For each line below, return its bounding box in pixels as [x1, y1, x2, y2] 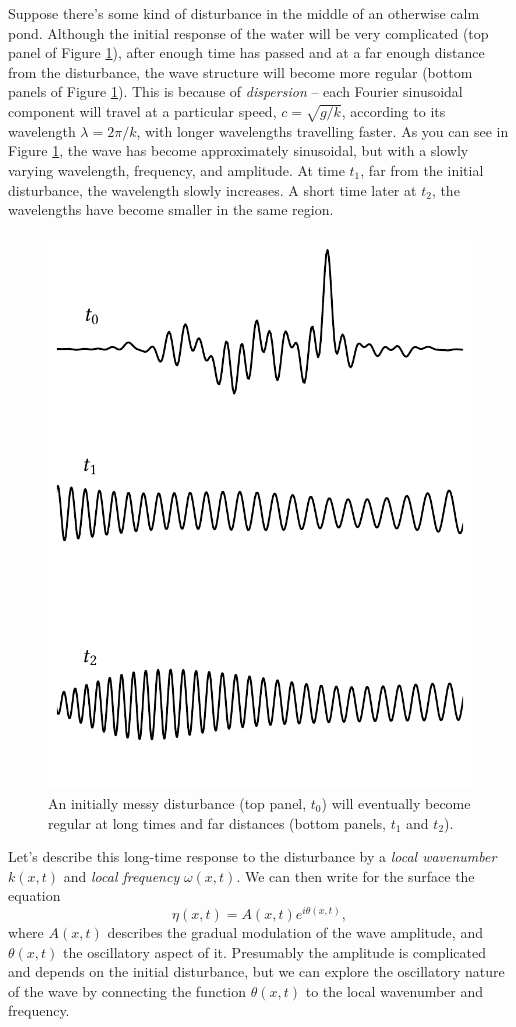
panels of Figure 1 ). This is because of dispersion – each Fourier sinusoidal [8, 81, 463, 102]
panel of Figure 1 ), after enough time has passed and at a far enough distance [8, 42, 485, 63]
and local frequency [63, 865, 180, 886]
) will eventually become [321, 792, 471, 813]
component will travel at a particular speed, [8, 100, 277, 121]
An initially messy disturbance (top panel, [48, 792, 307, 813]
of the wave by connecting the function [8, 980, 246, 1001]
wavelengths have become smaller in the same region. [8, 199, 334, 220]
